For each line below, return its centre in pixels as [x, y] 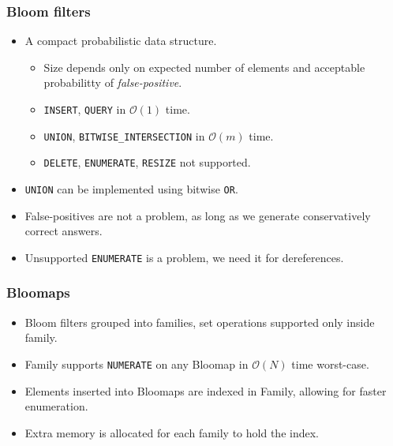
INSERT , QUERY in [85, 109]
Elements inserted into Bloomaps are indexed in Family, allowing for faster [206, 390]
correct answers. [64, 231]
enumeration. [56, 406]
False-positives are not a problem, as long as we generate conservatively [198, 215]
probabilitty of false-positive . [113, 82]
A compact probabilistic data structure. [121, 41]
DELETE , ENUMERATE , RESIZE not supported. [147, 162]
